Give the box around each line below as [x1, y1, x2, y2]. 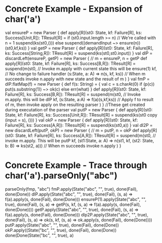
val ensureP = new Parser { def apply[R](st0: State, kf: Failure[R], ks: [5, 30, 142, 35]
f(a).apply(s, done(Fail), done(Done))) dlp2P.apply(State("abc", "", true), [5, 212, 149, 217]
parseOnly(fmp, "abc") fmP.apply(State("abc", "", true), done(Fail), [5, 186, 138, 192]
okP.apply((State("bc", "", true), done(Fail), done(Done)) [5, 227, 117, 233]
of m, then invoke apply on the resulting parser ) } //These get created [5, 102, 146, 107]
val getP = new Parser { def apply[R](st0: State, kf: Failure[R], [31, 45, 154, 51]
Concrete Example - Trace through [5, 160, 147, 171]
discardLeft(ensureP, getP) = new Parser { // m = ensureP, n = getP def [5, 55, 147, 61]
